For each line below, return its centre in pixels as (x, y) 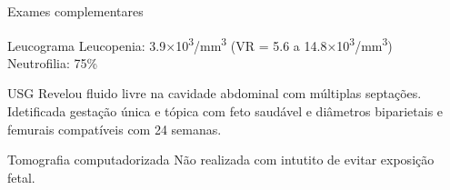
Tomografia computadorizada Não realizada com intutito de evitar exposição (221, 160)
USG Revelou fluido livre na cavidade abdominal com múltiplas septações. (215, 93)
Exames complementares (75, 11)
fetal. (21, 177)
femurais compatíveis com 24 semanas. (115, 129)
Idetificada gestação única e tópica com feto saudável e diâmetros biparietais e (225, 111)
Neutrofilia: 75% (53, 62)
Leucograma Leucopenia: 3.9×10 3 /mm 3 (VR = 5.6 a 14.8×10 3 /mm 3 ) (200, 44)
